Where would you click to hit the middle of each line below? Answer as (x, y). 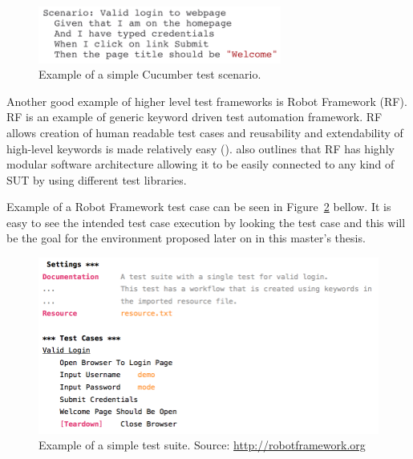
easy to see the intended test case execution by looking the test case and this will (206, 222)
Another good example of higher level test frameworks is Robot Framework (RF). (207, 101)
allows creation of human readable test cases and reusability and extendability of (205, 132)
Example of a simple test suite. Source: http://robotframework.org (202, 445)
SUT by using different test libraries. (97, 179)
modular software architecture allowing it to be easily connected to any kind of (200, 164)
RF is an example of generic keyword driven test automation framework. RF (194, 117)
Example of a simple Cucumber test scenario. (150, 74)
